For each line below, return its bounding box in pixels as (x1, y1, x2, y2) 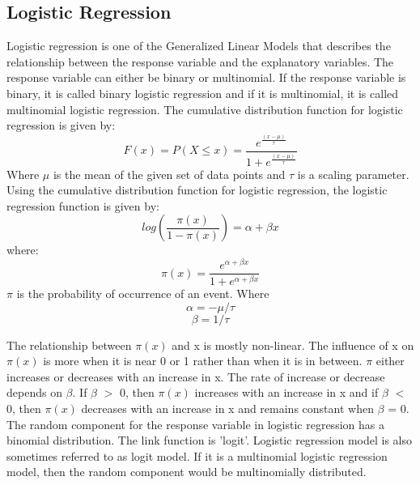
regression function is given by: (6, 197, 159, 214)
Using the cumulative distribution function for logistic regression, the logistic (6, 181, 388, 198)
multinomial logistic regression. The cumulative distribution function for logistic (6, 100, 403, 117)
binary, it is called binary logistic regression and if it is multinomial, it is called (6, 84, 399, 101)
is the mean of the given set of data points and (53, 165, 286, 182)
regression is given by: (6, 117, 116, 134)
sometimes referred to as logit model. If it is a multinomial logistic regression (6, 447, 388, 464)
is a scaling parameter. (297, 165, 409, 182)
